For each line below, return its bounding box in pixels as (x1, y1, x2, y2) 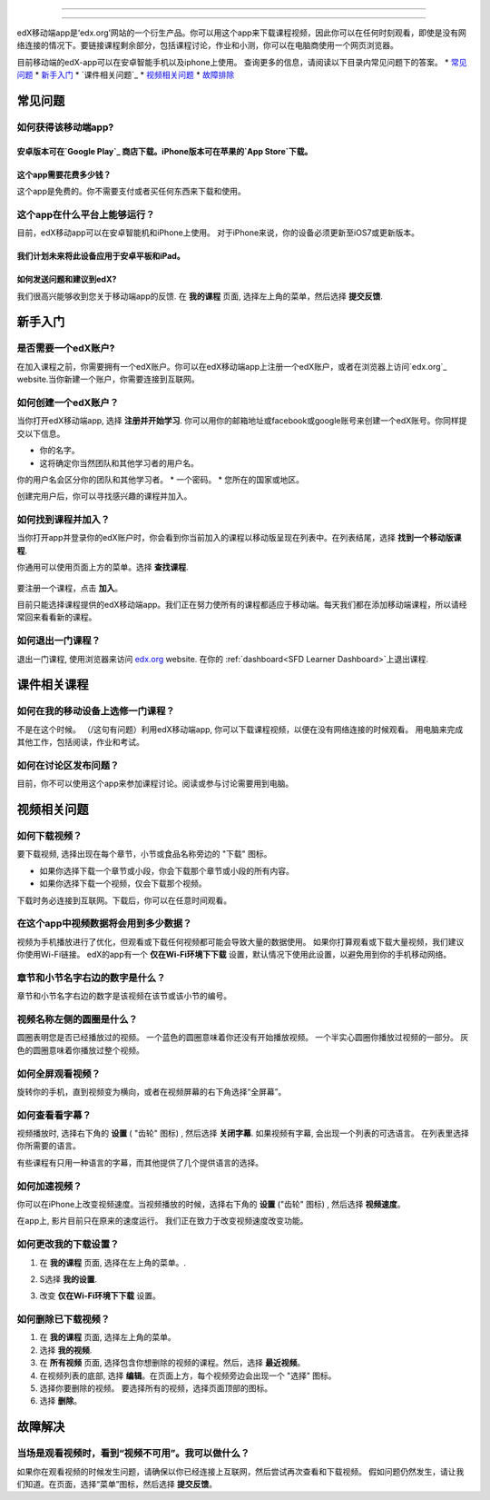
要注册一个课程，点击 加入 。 (16, 582, 122, 593)
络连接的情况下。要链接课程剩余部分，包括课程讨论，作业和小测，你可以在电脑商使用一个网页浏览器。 (16, 40, 398, 51)
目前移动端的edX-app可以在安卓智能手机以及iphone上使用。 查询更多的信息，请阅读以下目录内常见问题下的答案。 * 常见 (16, 56, 467, 67)
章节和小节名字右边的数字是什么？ (16, 971, 166, 984)
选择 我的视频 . (39, 1345, 93, 1356)
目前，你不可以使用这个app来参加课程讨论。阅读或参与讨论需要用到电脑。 (16, 778, 294, 790)
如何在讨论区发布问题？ (16, 759, 120, 771)
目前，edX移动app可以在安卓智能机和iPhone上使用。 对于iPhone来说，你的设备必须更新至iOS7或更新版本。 (16, 227, 420, 238)
